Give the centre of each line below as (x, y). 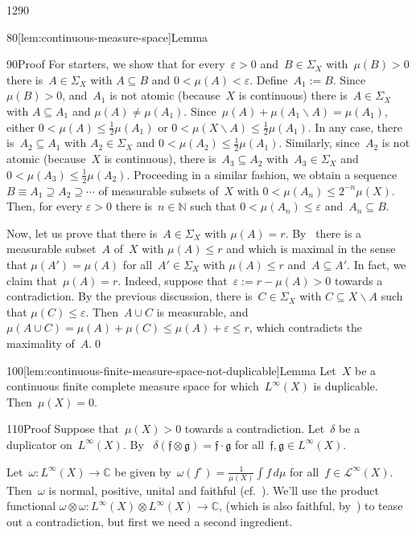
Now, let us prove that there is (82, 233)
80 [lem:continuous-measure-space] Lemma (107, 37)
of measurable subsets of (159, 190)
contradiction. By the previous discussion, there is (130, 296)
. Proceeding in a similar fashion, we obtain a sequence (262, 174)
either (21, 127)
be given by (143, 471)
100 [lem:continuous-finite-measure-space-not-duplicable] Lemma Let (171, 370)
